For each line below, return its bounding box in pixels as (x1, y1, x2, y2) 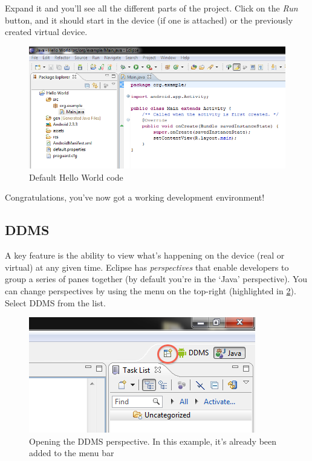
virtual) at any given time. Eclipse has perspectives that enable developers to (5, 260, 289, 273)
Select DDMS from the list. (5, 296, 106, 309)
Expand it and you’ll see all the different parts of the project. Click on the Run (5, 2, 298, 14)
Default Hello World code (29, 170, 123, 183)
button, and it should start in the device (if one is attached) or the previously (5, 13, 293, 26)
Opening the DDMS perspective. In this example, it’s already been (29, 434, 277, 447)
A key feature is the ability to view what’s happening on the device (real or (5, 249, 285, 262)
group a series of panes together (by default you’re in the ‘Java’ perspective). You (5, 272, 308, 285)
